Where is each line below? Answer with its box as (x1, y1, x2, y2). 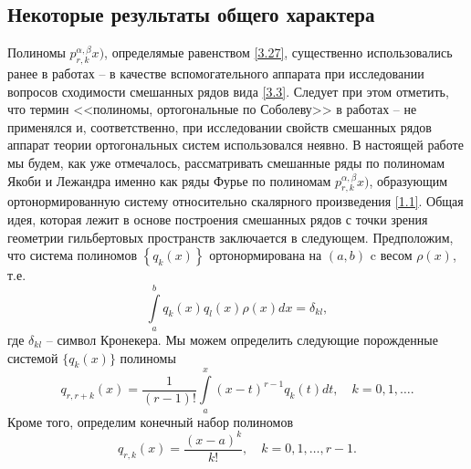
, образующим (369, 171, 448, 190)
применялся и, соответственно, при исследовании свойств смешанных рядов (7, 117, 432, 136)
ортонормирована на (209, 245, 322, 265)
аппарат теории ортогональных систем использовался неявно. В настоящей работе (7, 135, 464, 154)
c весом (370, 245, 413, 265)
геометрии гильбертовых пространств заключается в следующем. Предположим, (7, 227, 454, 246)
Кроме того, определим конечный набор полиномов (7, 412, 294, 431)
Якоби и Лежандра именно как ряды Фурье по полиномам (7, 171, 331, 190)
